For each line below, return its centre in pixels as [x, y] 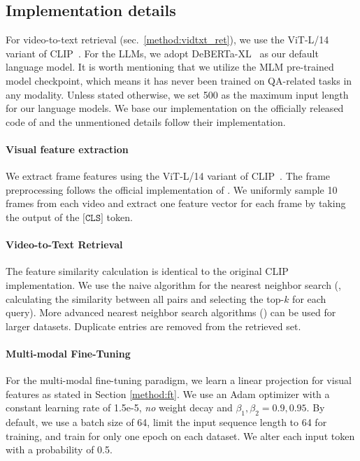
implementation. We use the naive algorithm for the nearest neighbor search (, [173, 284]
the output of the [43, 217]
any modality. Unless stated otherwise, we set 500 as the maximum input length [177, 94]
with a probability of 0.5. [59, 449]
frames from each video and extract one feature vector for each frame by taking [176, 203]
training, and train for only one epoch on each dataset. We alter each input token [180, 435]
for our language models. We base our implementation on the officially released [175, 108]
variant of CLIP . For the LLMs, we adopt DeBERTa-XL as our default [162, 53]
